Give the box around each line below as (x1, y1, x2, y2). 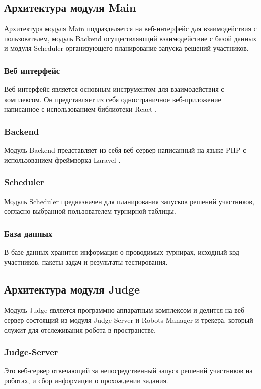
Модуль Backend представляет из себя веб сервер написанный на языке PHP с (4, 145, 246, 155)
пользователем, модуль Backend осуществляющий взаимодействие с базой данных (4, 33, 257, 43)
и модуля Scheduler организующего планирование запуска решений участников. (4, 43, 249, 53)
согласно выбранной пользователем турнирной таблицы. (4, 206, 176, 216)
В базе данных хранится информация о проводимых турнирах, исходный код (4, 247, 239, 257)
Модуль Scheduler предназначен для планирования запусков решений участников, (4, 196, 254, 206)
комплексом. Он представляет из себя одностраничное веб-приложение (4, 93, 221, 104)
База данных (4, 227, 53, 239)
